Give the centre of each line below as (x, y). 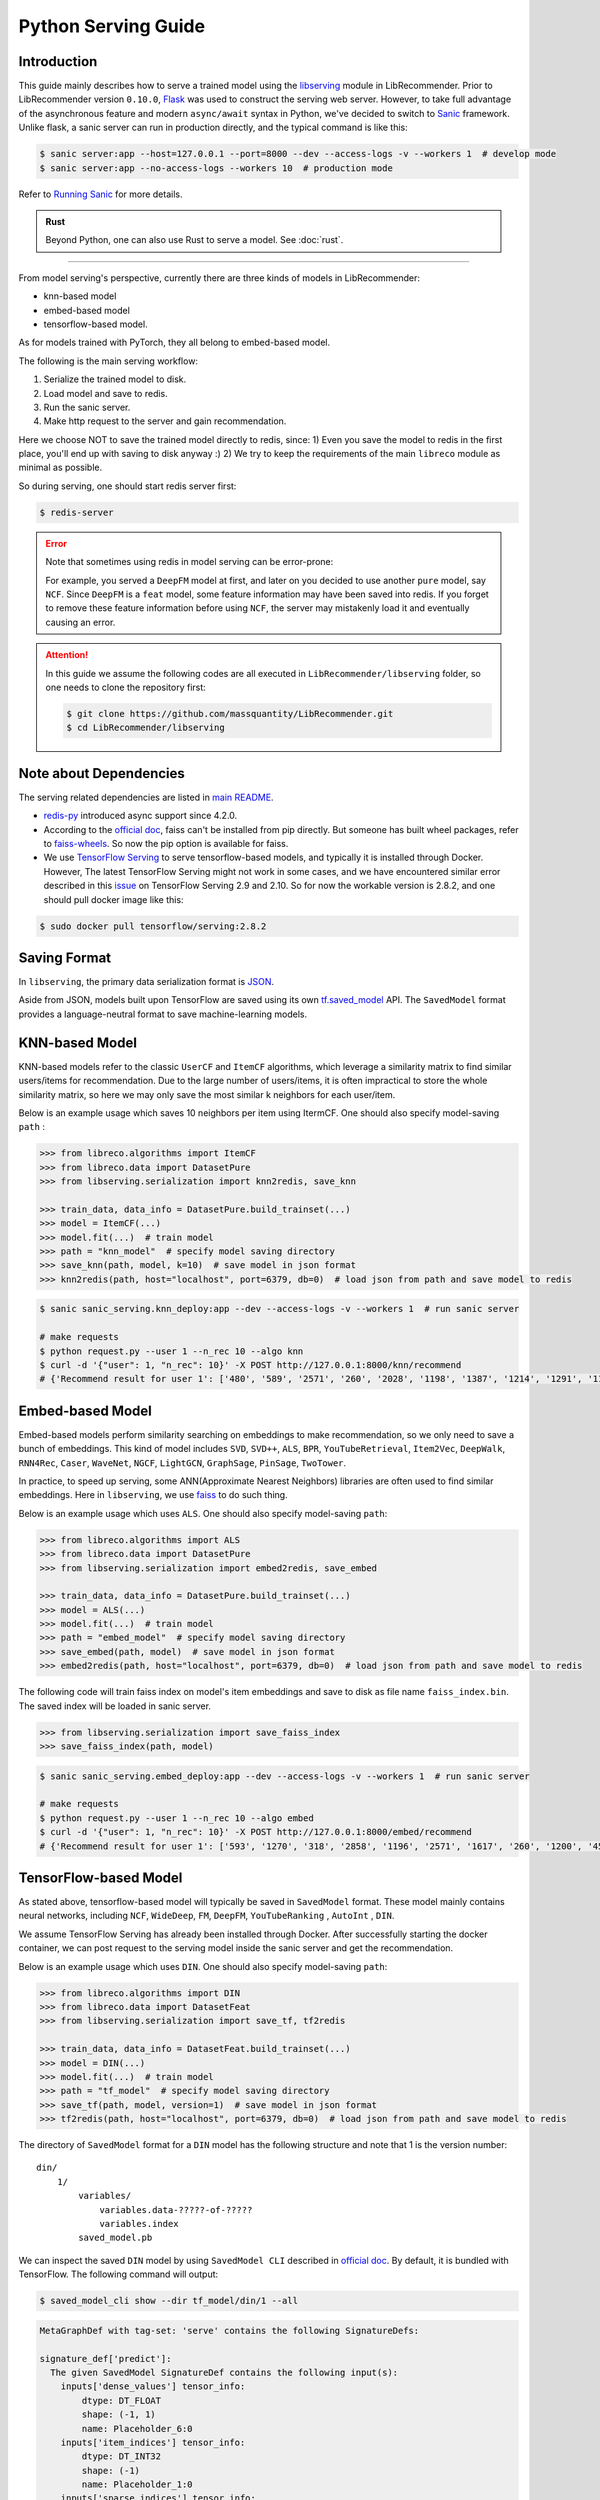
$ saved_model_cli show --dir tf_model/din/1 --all (169, 2301)
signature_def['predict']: (105, 2358)
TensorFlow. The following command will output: (118, 2274)
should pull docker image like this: (113, 899)
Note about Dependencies (101, 773)
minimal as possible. (60, 467)
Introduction (58, 61)
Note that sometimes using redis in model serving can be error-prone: (189, 562)
